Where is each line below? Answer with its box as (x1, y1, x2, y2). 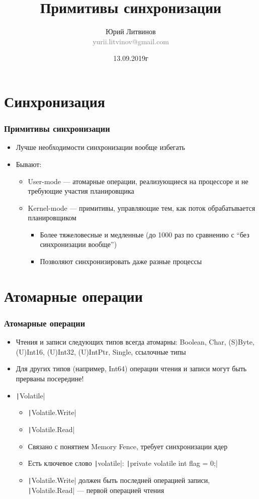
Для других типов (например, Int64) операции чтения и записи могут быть (16, 363, 247, 374)
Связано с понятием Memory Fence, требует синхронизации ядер (28, 441, 228, 451)
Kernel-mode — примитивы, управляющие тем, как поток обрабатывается (28, 202, 255, 213)
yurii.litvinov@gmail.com (93, 36, 169, 46)
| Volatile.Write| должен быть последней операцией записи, (28, 474, 210, 485)
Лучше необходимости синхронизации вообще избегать (16, 142, 185, 152)
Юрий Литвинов (106, 26, 156, 37)
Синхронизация (4, 91, 105, 111)
